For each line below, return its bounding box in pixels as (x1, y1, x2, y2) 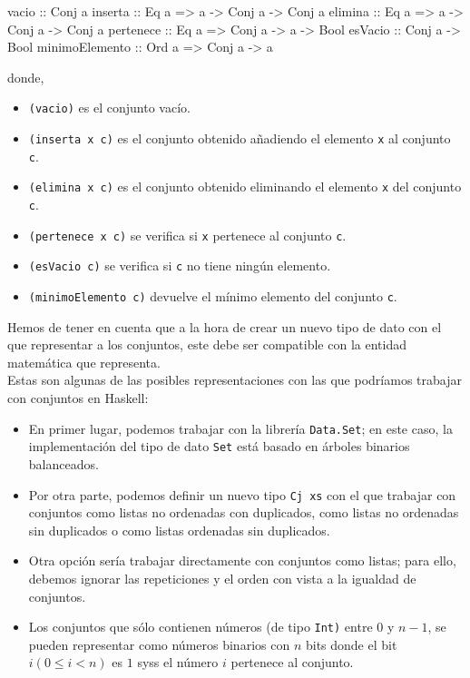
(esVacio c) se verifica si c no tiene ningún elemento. (28, 256, 331, 275)
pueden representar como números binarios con (28, 634, 290, 653)
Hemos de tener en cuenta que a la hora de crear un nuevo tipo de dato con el (7, 317, 442, 336)
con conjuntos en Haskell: (7, 388, 149, 407)
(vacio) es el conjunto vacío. (28, 98, 191, 117)
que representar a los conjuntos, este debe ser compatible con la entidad (7, 335, 406, 354)
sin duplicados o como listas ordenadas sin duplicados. (28, 520, 330, 539)
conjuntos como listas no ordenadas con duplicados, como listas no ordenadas (28, 503, 459, 522)
